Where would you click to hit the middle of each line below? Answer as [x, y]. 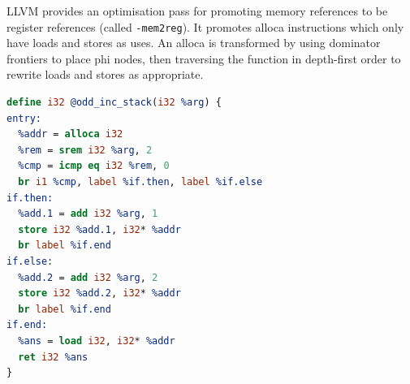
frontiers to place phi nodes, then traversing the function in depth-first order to [204, 58]
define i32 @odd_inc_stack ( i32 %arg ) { [114, 103]
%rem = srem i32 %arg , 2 [85, 150]
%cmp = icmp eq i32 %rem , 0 [94, 166]
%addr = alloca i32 [71, 134]
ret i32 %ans [53, 357]
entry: [24, 118]
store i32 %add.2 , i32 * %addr [99, 293]
